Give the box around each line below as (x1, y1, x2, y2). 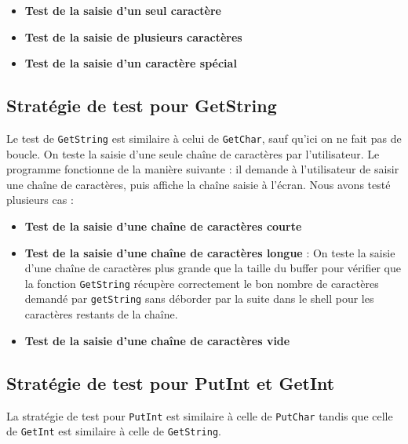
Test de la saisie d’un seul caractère (24, 2, 221, 18)
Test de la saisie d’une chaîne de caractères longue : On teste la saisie (24, 244, 395, 260)
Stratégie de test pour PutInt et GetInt (6, 370, 335, 395)
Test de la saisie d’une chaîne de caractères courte (24, 218, 302, 235)
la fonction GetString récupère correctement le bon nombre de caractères (24, 275, 379, 291)
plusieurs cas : (6, 191, 74, 208)
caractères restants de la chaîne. (24, 306, 178, 322)
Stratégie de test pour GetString (6, 93, 277, 118)
